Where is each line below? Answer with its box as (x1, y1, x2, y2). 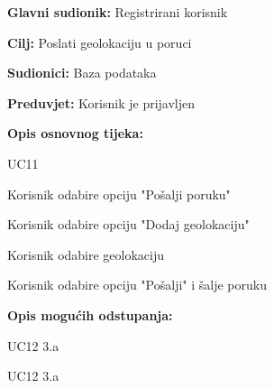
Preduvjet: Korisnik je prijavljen (7, 93, 196, 112)
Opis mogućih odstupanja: (7, 305, 173, 324)
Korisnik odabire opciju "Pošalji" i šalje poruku (7, 275, 267, 294)
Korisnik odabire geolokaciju (7, 245, 165, 263)
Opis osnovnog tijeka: (7, 124, 143, 143)
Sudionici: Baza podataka (7, 63, 157, 82)
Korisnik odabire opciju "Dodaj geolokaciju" (7, 215, 250, 234)
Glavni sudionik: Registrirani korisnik (7, 3, 228, 21)
